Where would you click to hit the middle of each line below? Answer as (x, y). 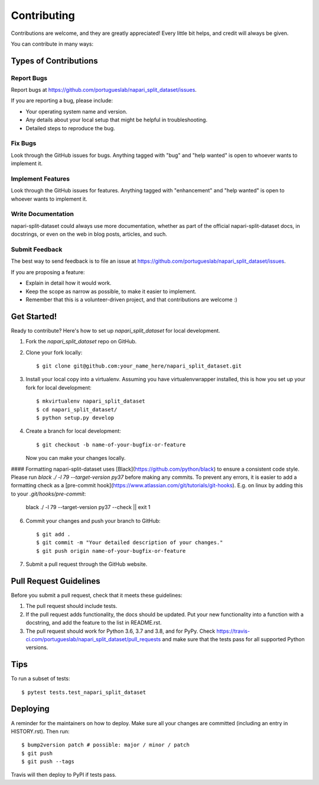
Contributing (43, 15)
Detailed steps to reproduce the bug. (70, 128)
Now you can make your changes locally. (76, 458)
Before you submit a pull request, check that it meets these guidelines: (97, 595)
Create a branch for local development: (73, 431)
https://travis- (233, 631)
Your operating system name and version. (77, 111)
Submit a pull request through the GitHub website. (87, 564)
